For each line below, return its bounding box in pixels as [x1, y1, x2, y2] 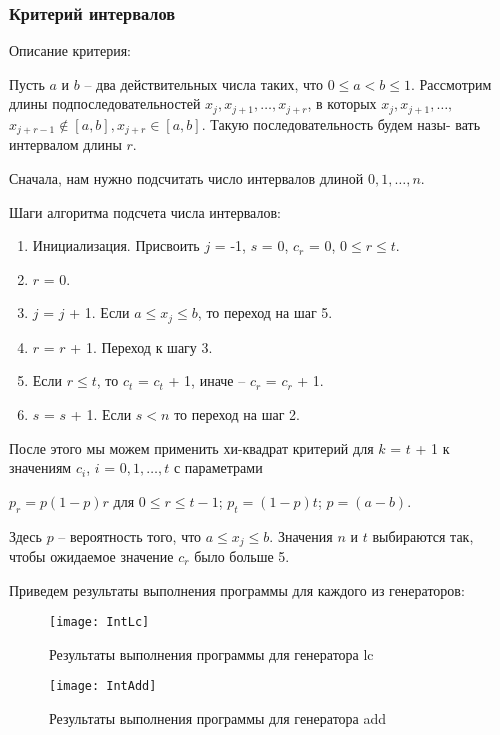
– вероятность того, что [58, 525, 202, 546]
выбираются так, [372, 525, 474, 546]
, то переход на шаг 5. [197, 302, 333, 323]
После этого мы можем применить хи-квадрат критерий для [9, 437, 374, 458]
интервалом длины [9, 134, 122, 155]
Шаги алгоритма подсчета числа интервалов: [9, 201, 281, 222]
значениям [9, 457, 72, 478]
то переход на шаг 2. [174, 403, 300, 424]
